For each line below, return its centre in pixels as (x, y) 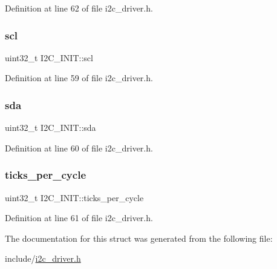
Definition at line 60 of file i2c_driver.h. (79, 148)
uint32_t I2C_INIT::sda (51, 128)
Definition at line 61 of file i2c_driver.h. (79, 218)
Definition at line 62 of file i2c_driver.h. (79, 8)
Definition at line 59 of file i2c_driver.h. (79, 78)
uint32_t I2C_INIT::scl (49, 57)
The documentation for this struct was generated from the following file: (139, 238)
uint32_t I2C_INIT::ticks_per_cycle (74, 197)
